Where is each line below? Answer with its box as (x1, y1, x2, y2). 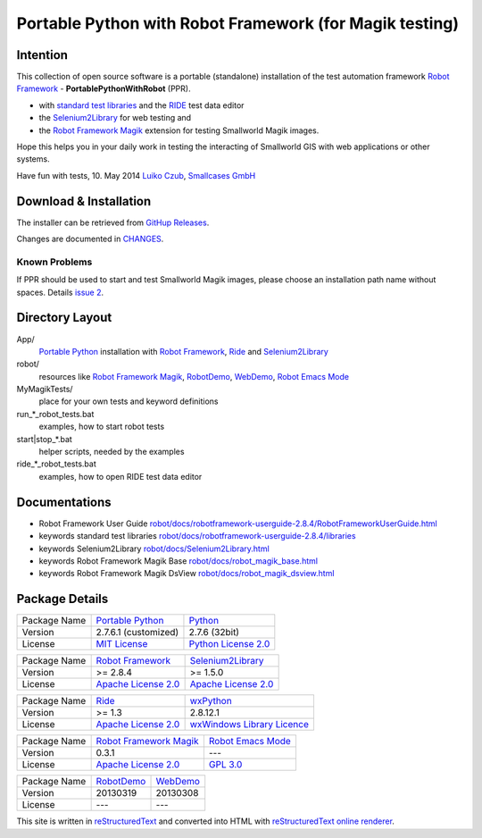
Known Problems (16, 256, 93, 268)
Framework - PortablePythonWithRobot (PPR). (16, 83, 191, 94)
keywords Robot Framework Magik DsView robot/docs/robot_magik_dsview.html (38, 568, 335, 579)
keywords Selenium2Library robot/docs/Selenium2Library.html (38, 543, 270, 554)
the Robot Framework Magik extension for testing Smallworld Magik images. (38, 125, 320, 136)
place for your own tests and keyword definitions (38, 396, 219, 406)
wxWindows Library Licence (189, 718, 310, 731)
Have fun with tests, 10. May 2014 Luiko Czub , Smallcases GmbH (16, 170, 256, 180)
